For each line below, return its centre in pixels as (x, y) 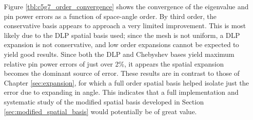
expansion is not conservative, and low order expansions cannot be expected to (122, 44)
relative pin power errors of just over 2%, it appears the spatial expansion (114, 63)
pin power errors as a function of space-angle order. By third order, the (110, 16)
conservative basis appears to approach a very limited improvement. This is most (125, 26)
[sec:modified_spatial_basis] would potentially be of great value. (100, 111)
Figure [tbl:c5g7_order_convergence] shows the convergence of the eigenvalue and (126, 6)
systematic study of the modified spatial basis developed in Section (104, 101)
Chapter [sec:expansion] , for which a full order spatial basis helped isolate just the (126, 82)
